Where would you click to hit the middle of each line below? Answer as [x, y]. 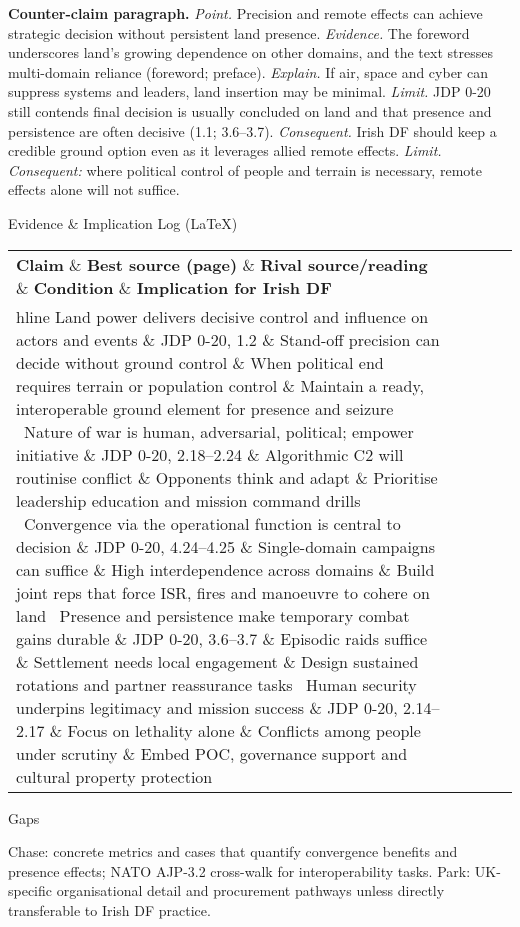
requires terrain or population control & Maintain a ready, [220, 385]
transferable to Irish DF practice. [109, 909]
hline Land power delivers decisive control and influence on [222, 316]
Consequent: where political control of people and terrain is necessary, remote [245, 169]
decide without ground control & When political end [200, 362]
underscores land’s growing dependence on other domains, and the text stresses [250, 52]
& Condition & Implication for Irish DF [174, 287]
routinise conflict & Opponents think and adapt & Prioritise [227, 477]
